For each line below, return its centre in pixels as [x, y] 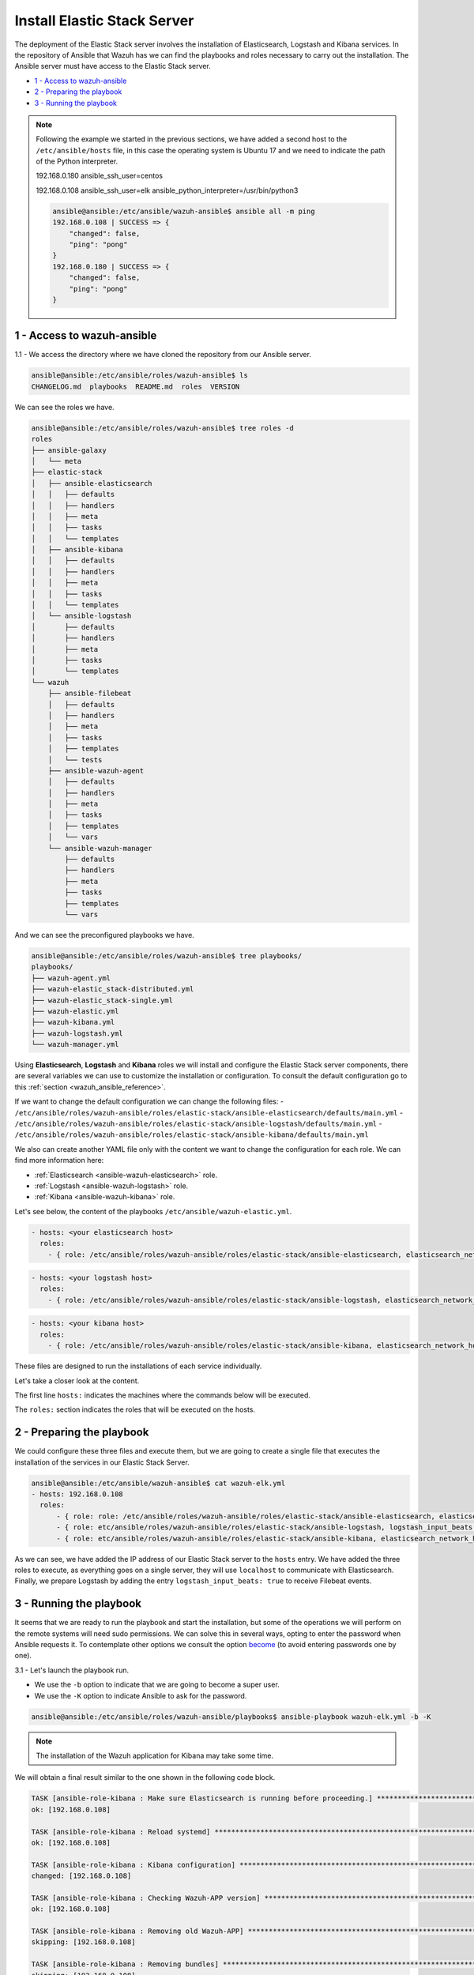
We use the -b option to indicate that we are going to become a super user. [157, 1685]
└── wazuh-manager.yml [75, 1044]
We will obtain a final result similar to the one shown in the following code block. [145, 1777]
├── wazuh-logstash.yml [77, 1033]
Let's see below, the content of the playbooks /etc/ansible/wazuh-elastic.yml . [153, 1211]
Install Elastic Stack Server [104, 21]
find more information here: [59, 1161]
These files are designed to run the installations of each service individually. [138, 1366]
